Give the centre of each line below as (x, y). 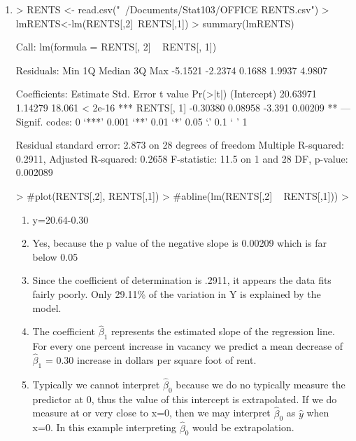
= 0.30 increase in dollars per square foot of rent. (151, 359)
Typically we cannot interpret (96, 384)
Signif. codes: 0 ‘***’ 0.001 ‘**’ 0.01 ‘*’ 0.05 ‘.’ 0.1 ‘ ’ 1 (131, 121)
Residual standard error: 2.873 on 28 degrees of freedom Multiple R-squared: (180, 145)
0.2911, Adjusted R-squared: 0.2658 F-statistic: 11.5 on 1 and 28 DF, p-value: (182, 158)
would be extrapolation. (243, 427)
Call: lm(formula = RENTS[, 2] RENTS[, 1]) (116, 47)
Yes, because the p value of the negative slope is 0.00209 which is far (179, 243)
